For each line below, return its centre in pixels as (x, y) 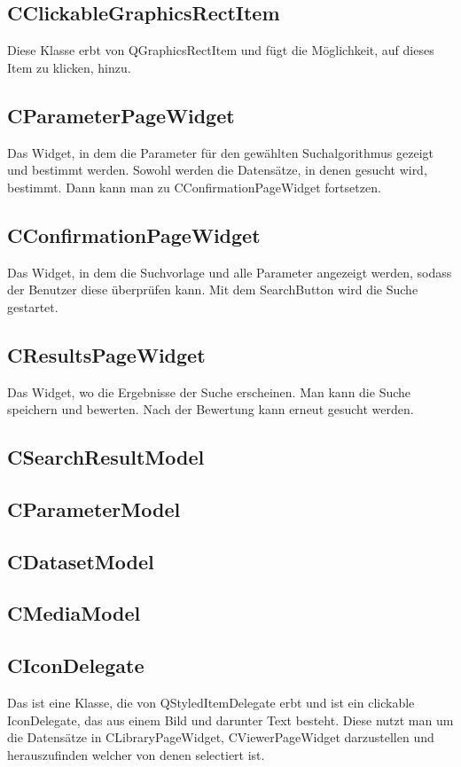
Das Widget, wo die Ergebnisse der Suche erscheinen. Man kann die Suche (209, 391)
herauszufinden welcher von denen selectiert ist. (136, 754)
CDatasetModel (81, 561)
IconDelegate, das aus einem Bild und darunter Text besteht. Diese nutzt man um (230, 720)
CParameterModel (94, 509)
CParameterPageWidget (121, 115)
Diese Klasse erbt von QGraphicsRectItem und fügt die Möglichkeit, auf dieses (221, 50)
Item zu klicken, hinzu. (69, 67)
